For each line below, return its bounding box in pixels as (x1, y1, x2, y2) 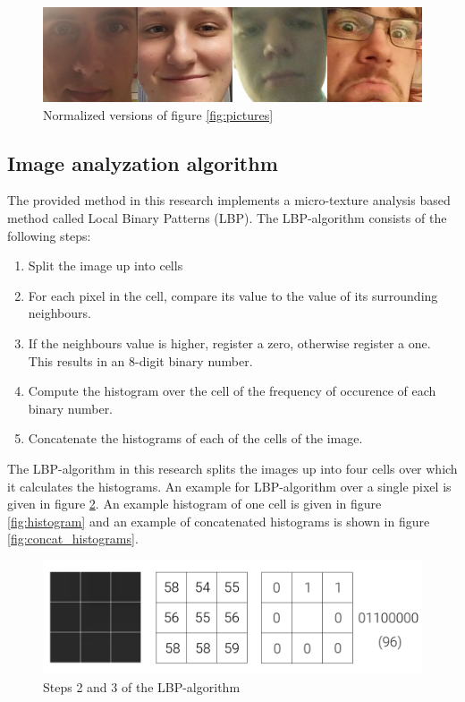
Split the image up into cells (28, 256, 183, 275)
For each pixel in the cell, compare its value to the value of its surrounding (28, 286, 438, 304)
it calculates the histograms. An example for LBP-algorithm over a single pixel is (7, 476, 452, 495)
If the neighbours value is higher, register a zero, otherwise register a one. (28, 333, 431, 352)
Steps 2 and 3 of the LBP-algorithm (43, 677, 241, 696)
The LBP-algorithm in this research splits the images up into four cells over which (7, 458, 458, 477)
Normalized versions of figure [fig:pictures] (43, 105, 274, 124)
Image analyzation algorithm (7, 149, 278, 176)
